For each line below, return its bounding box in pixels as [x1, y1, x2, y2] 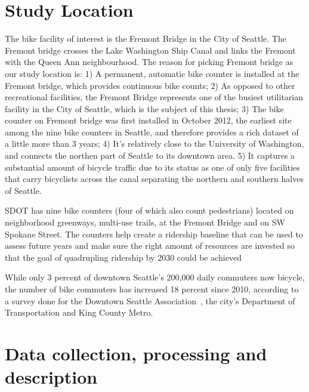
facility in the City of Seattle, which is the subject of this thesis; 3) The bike [5, 102, 284, 115]
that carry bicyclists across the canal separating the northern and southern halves [5, 172, 304, 185]
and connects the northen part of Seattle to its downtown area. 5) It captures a [5, 149, 295, 162]
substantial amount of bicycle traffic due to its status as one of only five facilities [5, 160, 300, 173]
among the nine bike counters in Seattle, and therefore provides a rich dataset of [5, 125, 299, 138]
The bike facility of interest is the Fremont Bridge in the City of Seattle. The [5, 32, 286, 45]
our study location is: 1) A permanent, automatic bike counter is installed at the [5, 67, 299, 79]
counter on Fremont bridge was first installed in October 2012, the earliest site [5, 114, 292, 126]
